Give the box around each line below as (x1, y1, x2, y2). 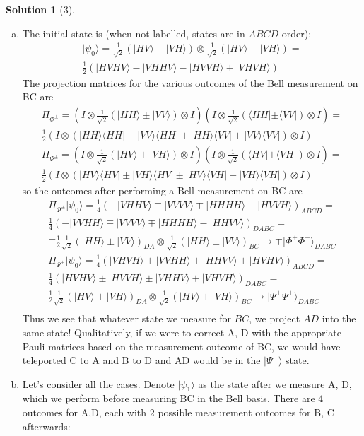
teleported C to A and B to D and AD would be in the (22, 353, 261, 367)
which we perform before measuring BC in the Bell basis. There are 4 (22, 391, 324, 406)
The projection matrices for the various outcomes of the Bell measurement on (22, 75, 358, 90)
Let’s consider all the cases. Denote (22, 376, 175, 391)
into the (322, 311, 356, 326)
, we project (249, 311, 300, 326)
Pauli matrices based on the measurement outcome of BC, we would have (22, 338, 341, 353)
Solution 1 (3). (6, 2, 75, 16)
